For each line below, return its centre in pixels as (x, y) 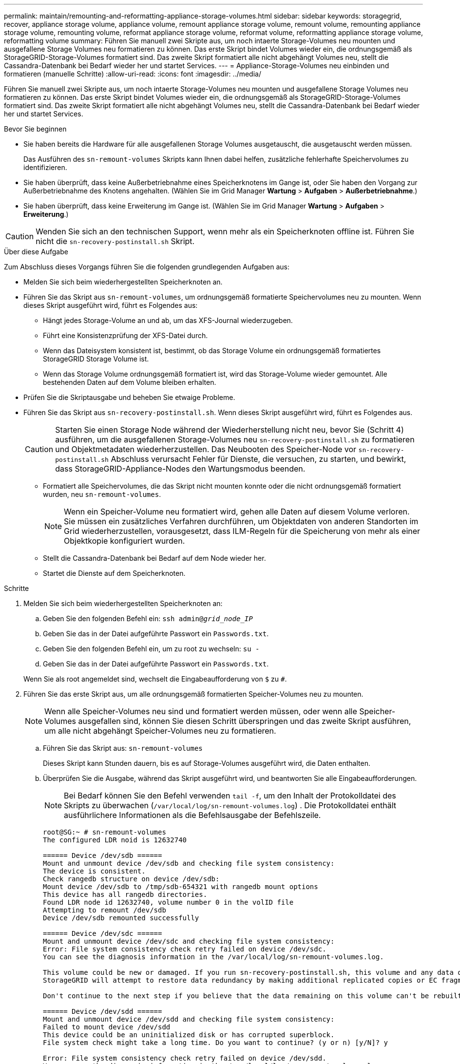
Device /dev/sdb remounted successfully (121, 918)
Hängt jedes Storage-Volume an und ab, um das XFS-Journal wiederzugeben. (168, 320)
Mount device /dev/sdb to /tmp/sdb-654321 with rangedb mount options (181, 887)
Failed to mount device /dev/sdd (107, 1027)
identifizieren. (45, 167)
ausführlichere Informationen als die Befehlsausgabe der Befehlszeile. (192, 815)
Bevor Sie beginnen (35, 129)
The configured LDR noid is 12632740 (115, 840)
